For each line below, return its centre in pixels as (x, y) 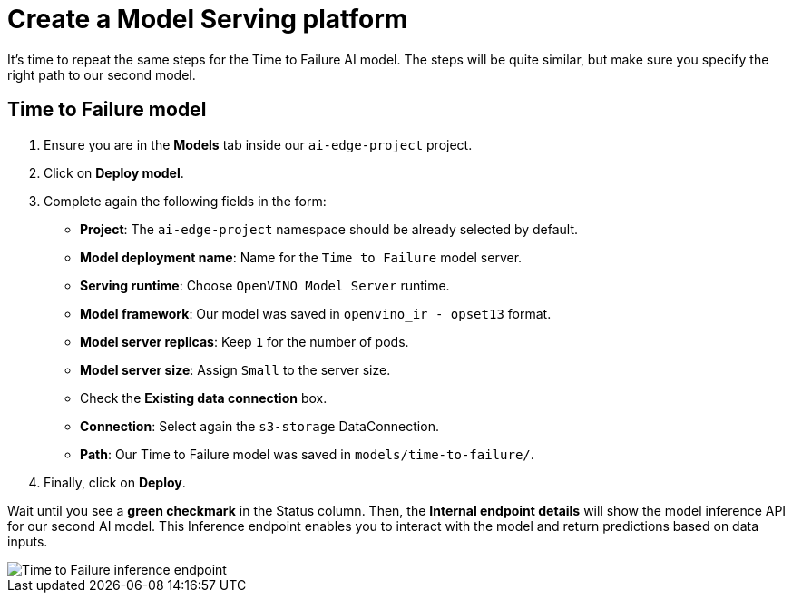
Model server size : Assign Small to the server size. (235, 369)
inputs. (28, 541)
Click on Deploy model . (114, 172)
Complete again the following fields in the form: (185, 201)
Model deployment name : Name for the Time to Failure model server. (301, 257)
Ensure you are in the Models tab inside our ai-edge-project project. (258, 144)
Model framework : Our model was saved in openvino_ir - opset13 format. (316, 313)
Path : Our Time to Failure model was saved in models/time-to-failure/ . (307, 454)
